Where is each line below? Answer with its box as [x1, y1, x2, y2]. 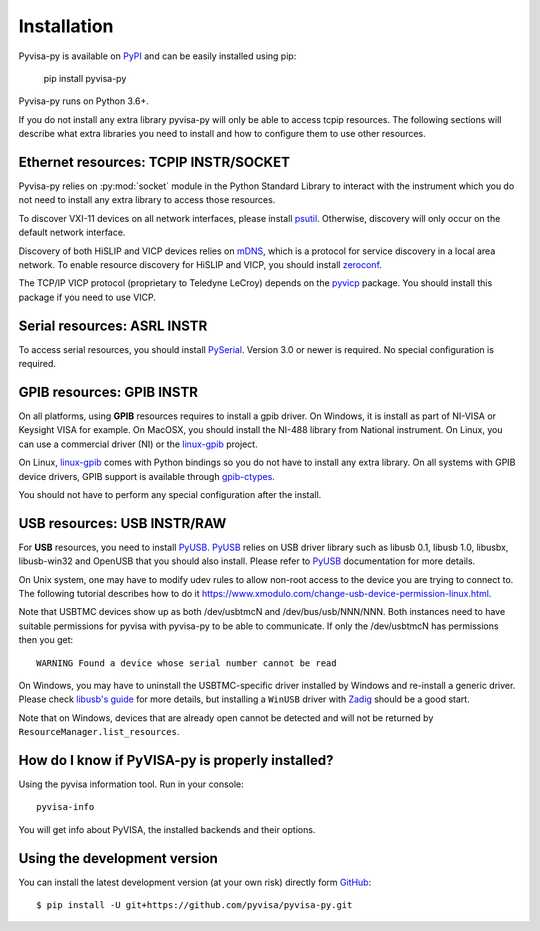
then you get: [18, 634, 74, 646]
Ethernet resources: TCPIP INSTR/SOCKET [18, 153, 290, 170]
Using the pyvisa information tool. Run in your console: [18, 778, 244, 790]
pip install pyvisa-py [43, 72, 127, 84]
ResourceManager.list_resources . [18, 726, 180, 738]
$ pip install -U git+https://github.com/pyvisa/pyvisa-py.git [36, 900, 353, 911]
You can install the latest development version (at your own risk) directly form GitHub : [18, 876, 372, 888]
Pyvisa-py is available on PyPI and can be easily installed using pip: [18, 50, 297, 62]
